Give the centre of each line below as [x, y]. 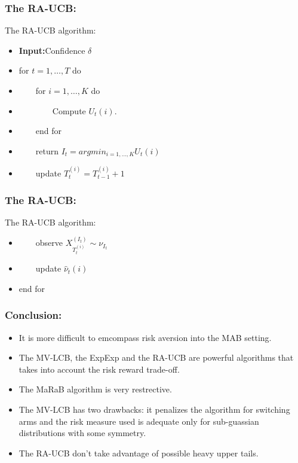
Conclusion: [33, 315]
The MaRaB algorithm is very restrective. [95, 389]
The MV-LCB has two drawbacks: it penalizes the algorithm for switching [154, 409]
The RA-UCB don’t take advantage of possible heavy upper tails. [139, 453]
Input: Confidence [52, 50]
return [47, 150]
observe [49, 243]
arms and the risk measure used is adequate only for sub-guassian [139, 421]
